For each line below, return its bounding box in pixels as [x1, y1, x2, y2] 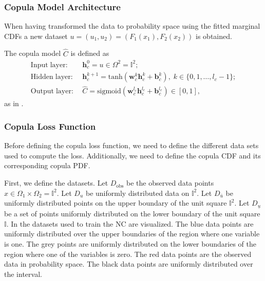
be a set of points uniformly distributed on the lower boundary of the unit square [4, 208, 260, 219]
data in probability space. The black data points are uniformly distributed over [4, 258, 253, 269]
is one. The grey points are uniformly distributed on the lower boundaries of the [4, 238, 256, 249]
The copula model [4, 48, 61, 58]
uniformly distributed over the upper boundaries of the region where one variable [4, 228, 260, 239]
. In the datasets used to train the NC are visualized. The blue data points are [6, 218, 254, 229]
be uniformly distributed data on [85, 187, 190, 198]
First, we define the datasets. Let [4, 177, 108, 188]
